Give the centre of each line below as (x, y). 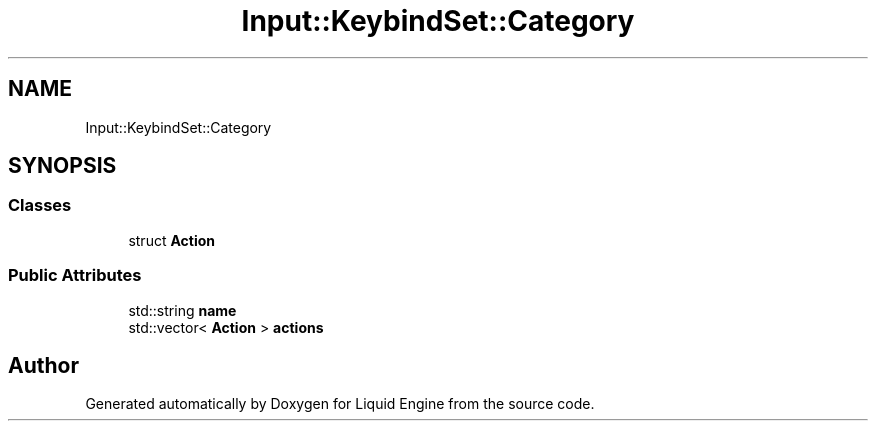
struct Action (172, 240)
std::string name (182, 310)
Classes (40, 205)
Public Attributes (75, 275)
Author (43, 365)
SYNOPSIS (62, 166)
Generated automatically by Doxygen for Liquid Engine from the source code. (340, 404)
